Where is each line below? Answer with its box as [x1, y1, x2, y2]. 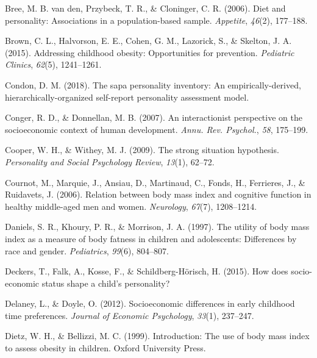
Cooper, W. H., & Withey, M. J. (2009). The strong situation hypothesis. [5, 143, 279, 156]
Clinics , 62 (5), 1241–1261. [5, 58, 102, 71]
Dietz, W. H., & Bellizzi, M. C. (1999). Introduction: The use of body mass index [5, 329, 310, 342]
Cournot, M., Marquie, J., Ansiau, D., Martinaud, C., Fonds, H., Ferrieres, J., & [5, 176, 305, 188]
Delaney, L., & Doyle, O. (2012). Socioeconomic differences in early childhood [5, 297, 295, 310]
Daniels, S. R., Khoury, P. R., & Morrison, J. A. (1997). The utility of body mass [5, 220, 310, 233]
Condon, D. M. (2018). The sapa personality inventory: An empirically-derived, [5, 78, 301, 91]
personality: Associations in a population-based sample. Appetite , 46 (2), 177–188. [5, 13, 308, 26]
